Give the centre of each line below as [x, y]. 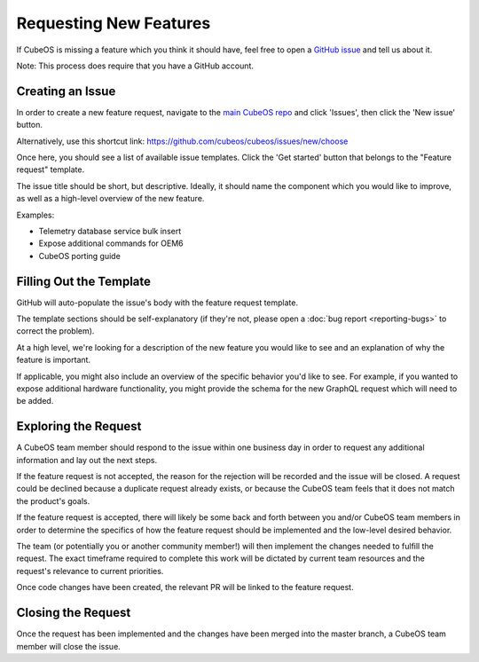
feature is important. [54, 360]
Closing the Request [74, 613]
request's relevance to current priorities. [90, 571]
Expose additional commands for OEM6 [111, 243]
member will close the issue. [69, 646]
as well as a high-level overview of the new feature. [110, 199]
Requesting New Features [114, 23]
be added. [35, 401]
